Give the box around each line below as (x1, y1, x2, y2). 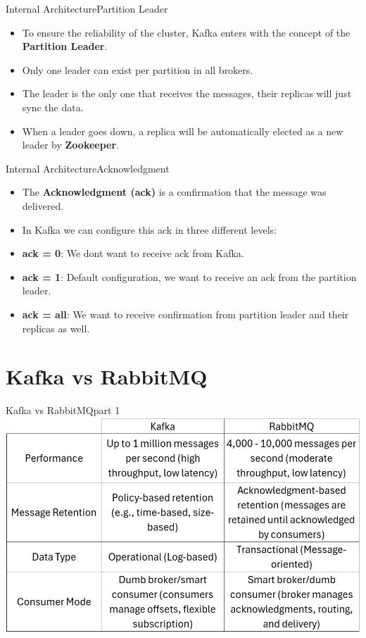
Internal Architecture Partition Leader (6, 1, 168, 15)
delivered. (22, 198, 64, 213)
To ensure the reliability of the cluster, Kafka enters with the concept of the (22, 25, 351, 39)
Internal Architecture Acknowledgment (6, 161, 170, 175)
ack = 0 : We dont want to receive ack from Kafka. (22, 246, 244, 261)
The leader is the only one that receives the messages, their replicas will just (22, 86, 352, 101)
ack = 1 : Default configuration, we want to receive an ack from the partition (22, 269, 357, 284)
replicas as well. (22, 320, 90, 335)
